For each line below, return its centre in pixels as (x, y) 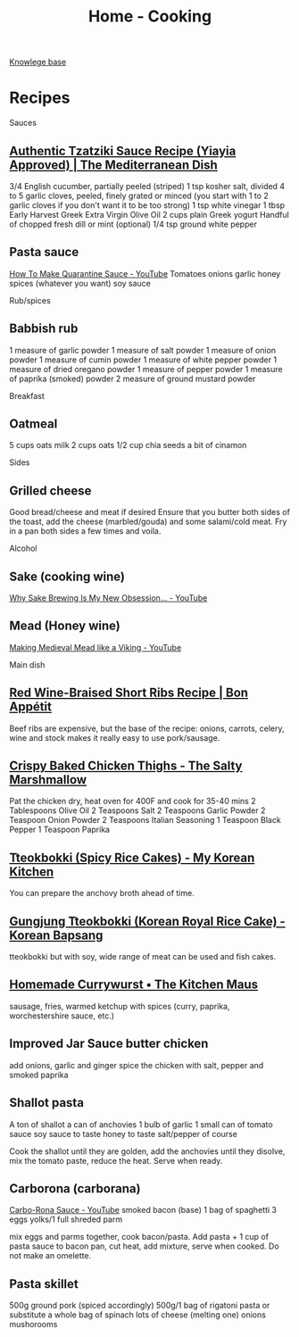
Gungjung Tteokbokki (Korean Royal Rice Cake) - (147, 921)
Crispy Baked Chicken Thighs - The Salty (126, 766)
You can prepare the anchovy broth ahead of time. (102, 893)
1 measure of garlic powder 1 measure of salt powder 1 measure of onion (143, 350)
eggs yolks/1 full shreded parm (66, 1219)
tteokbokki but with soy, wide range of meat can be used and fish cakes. (143, 957)
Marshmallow (48, 780)
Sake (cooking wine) (67, 576)
